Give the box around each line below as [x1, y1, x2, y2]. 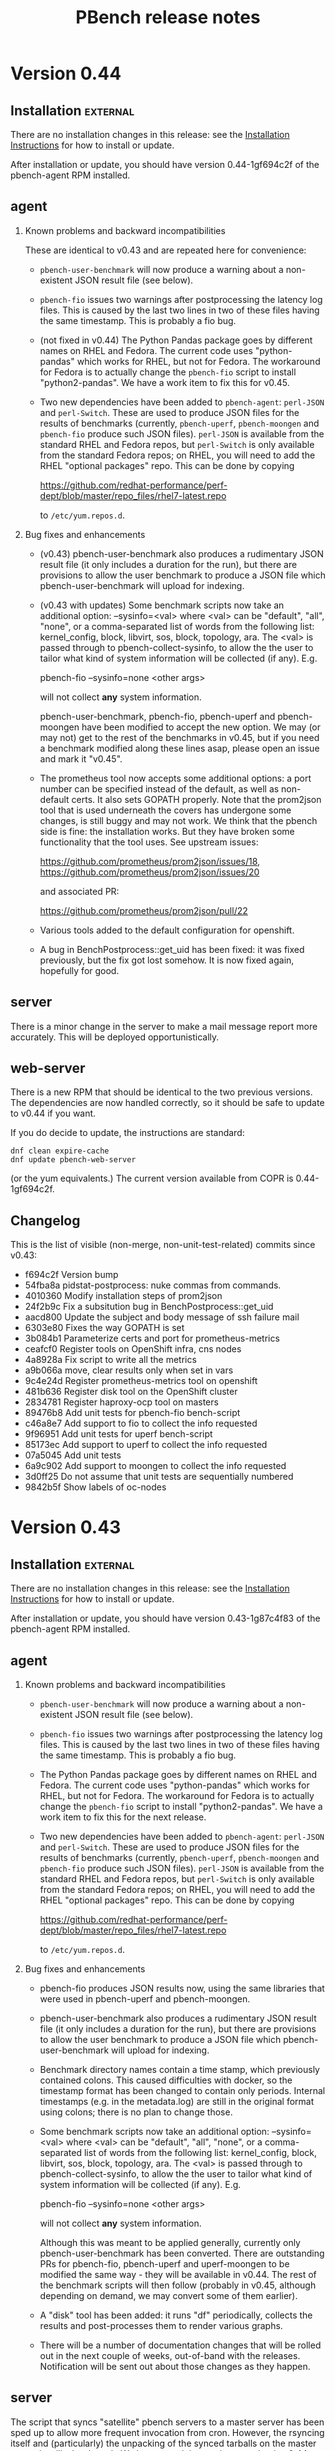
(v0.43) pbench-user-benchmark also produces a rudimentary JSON [39, 547, 324, 560]
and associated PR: [39, 885, 120, 897]
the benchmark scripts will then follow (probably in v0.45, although [39, 2279, 317, 2291]
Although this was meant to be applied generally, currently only [39, 2237, 301, 2249]
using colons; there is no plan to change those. [39, 2106, 233, 2118]
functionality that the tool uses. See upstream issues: [39, 836, 259, 848]
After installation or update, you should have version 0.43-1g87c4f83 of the [10, 1612, 321, 1625]
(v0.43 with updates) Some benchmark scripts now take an [39, 599, 285, 611]
